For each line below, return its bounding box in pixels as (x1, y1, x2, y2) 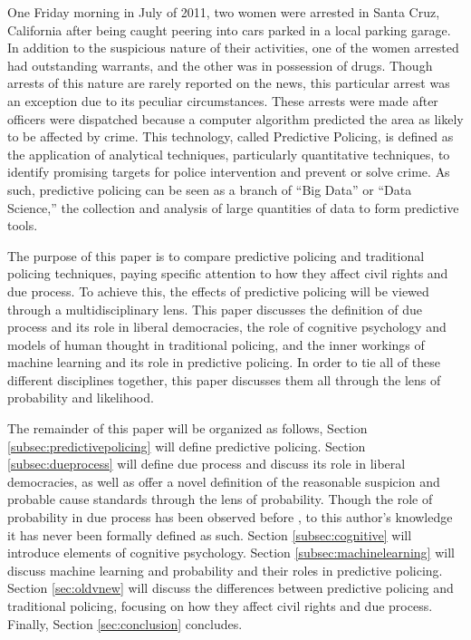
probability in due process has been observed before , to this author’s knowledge (7, 508, 453, 527)
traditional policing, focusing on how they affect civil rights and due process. (7, 596, 433, 615)
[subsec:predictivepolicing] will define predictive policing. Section (7, 436, 366, 455)
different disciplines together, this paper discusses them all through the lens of (7, 370, 441, 389)
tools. (7, 216, 38, 235)
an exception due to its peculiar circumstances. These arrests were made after (7, 91, 438, 110)
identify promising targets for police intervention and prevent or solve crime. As (7, 162, 450, 181)
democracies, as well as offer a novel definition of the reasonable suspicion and (7, 471, 440, 490)
